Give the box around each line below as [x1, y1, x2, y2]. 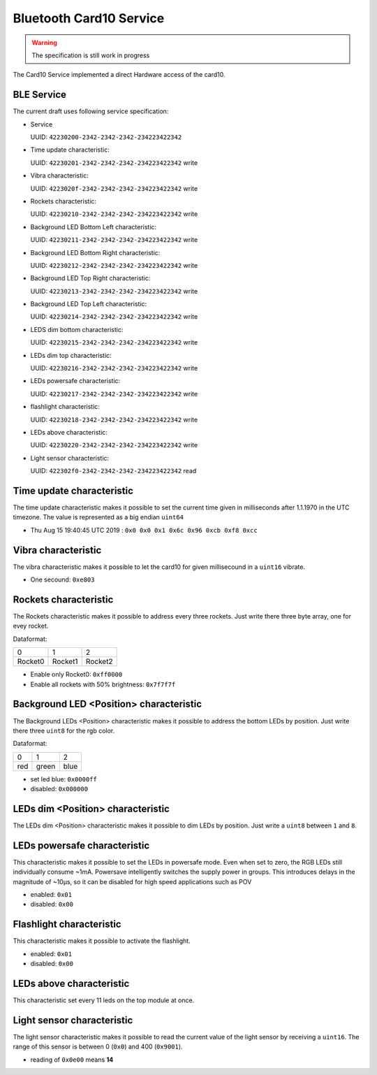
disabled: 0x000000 [30, 785, 89, 793]
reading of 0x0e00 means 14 [30, 1055, 114, 1064]
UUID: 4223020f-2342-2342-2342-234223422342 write [30, 184, 198, 192]
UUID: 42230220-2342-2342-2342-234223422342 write [30, 441, 198, 449]
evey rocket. [13, 622, 49, 630]
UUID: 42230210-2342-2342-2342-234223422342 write [30, 210, 198, 218]
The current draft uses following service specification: [13, 107, 169, 115]
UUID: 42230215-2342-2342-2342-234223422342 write [30, 338, 198, 347]
